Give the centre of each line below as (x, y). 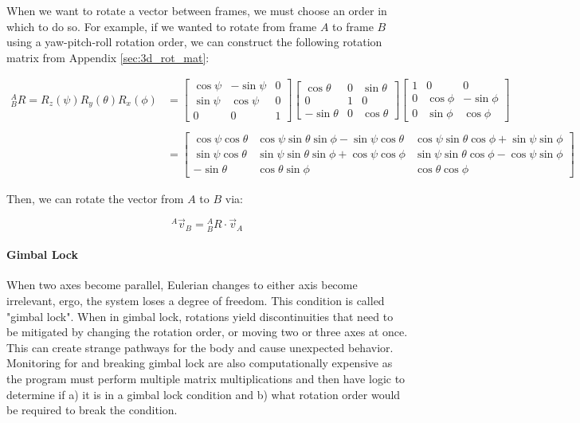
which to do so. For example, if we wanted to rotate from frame (162, 26)
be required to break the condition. (92, 410)
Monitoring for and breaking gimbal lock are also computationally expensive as (200, 363)
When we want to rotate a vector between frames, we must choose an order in (197, 10)
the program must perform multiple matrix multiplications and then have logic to (206, 378)
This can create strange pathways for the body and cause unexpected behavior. (200, 347)
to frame (353, 26)
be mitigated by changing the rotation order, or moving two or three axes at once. (207, 332)
